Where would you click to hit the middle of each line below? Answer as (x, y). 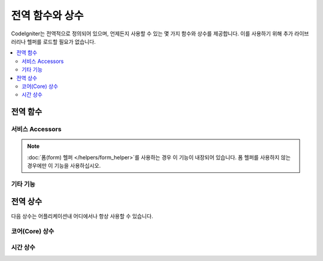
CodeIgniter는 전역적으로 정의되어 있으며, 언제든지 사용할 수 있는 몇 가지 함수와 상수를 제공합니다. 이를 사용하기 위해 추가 (152, 34)
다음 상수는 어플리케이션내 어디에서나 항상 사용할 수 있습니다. (82, 216)
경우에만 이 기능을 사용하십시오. (64, 166)
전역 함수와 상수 (47, 16)
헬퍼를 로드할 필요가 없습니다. (61, 41)
